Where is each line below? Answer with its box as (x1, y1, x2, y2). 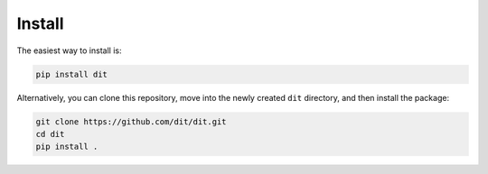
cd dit (35, 129, 65, 139)
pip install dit (35, 69, 108, 79)
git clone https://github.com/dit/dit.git (35, 116, 227, 126)
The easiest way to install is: (16, 45, 122, 56)
